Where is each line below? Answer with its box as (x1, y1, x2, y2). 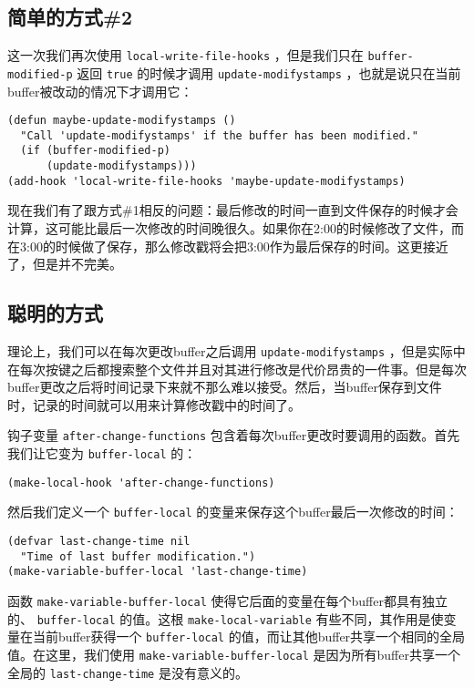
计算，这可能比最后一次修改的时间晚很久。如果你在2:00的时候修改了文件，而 (7, 218, 464, 237)
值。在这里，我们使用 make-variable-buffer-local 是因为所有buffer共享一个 (7, 644, 460, 663)
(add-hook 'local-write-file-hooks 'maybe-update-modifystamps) (7, 174, 406, 188)
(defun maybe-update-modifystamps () (7, 114, 236, 128)
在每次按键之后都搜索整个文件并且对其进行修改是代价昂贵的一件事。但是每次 (7, 359, 467, 378)
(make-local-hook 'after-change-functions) (7, 476, 275, 489)
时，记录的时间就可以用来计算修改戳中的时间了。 (7, 395, 301, 414)
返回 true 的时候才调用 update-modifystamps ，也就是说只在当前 (77, 63, 461, 82)
